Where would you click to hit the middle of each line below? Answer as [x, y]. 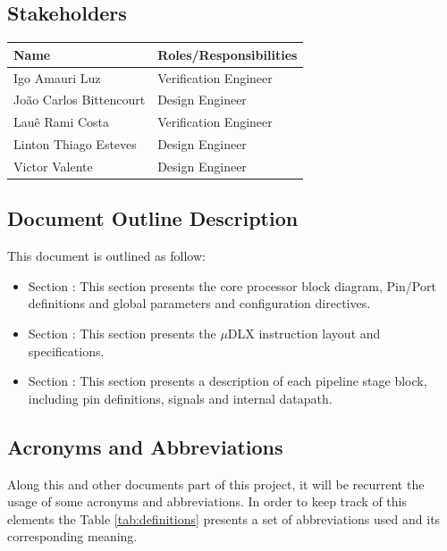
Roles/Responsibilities [228, 54]
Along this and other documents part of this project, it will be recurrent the [216, 484]
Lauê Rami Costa [62, 122]
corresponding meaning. [72, 536]
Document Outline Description [153, 218]
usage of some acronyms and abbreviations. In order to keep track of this [207, 501]
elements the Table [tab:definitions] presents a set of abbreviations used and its [224, 518]
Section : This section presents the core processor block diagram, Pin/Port [232, 285]
